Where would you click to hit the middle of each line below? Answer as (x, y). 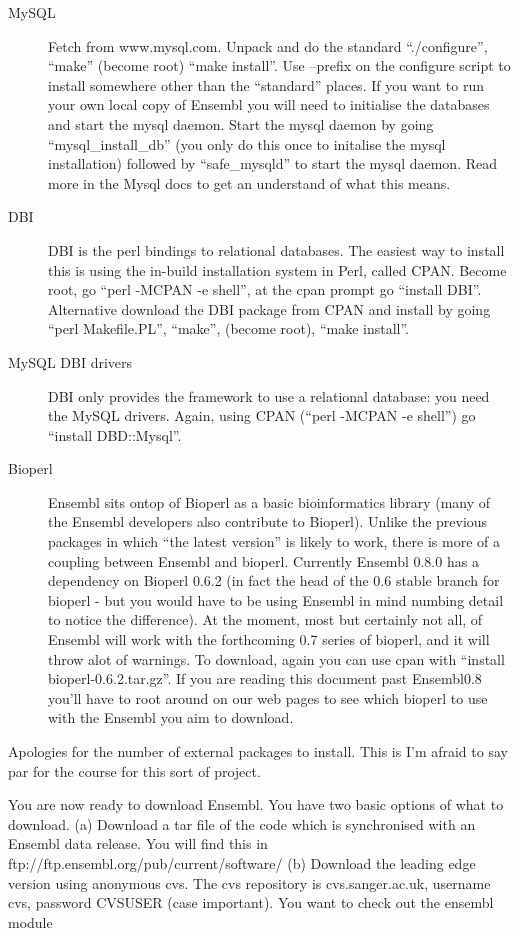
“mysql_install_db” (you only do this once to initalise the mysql (247, 143)
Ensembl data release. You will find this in (138, 843)
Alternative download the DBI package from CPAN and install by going (269, 308)
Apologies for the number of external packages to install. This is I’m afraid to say (258, 751)
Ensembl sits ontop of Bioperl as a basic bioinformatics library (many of (269, 501)
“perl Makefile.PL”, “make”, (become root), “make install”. (229, 328)
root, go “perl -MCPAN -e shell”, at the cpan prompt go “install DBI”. (265, 289)
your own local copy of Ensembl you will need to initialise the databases (269, 104)
